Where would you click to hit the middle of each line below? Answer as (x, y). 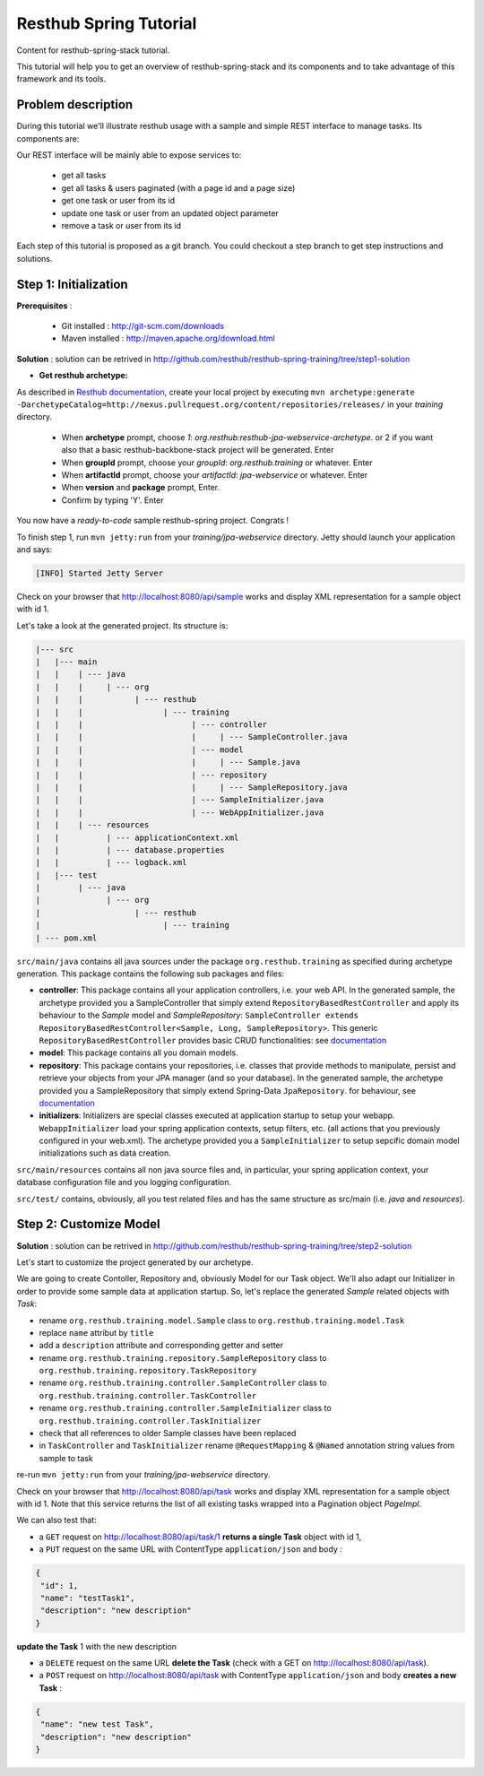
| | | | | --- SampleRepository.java (191, 787)
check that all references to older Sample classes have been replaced (168, 1434)
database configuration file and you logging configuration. (124, 1183)
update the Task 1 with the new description (96, 1646)
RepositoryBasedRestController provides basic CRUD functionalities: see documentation (213, 1040)
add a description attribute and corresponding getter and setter (161, 1346)
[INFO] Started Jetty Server (99, 573)
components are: (48, 138)
